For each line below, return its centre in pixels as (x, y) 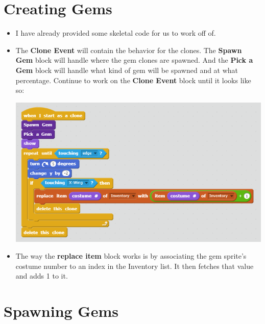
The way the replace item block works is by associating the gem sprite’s (131, 256)
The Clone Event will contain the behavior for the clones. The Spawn (129, 50)
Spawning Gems (61, 311)
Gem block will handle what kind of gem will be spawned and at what (127, 70)
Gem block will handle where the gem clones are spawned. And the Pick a (134, 60)
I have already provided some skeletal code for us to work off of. (116, 33)
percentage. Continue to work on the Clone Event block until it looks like (133, 80)
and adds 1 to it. (42, 276)
